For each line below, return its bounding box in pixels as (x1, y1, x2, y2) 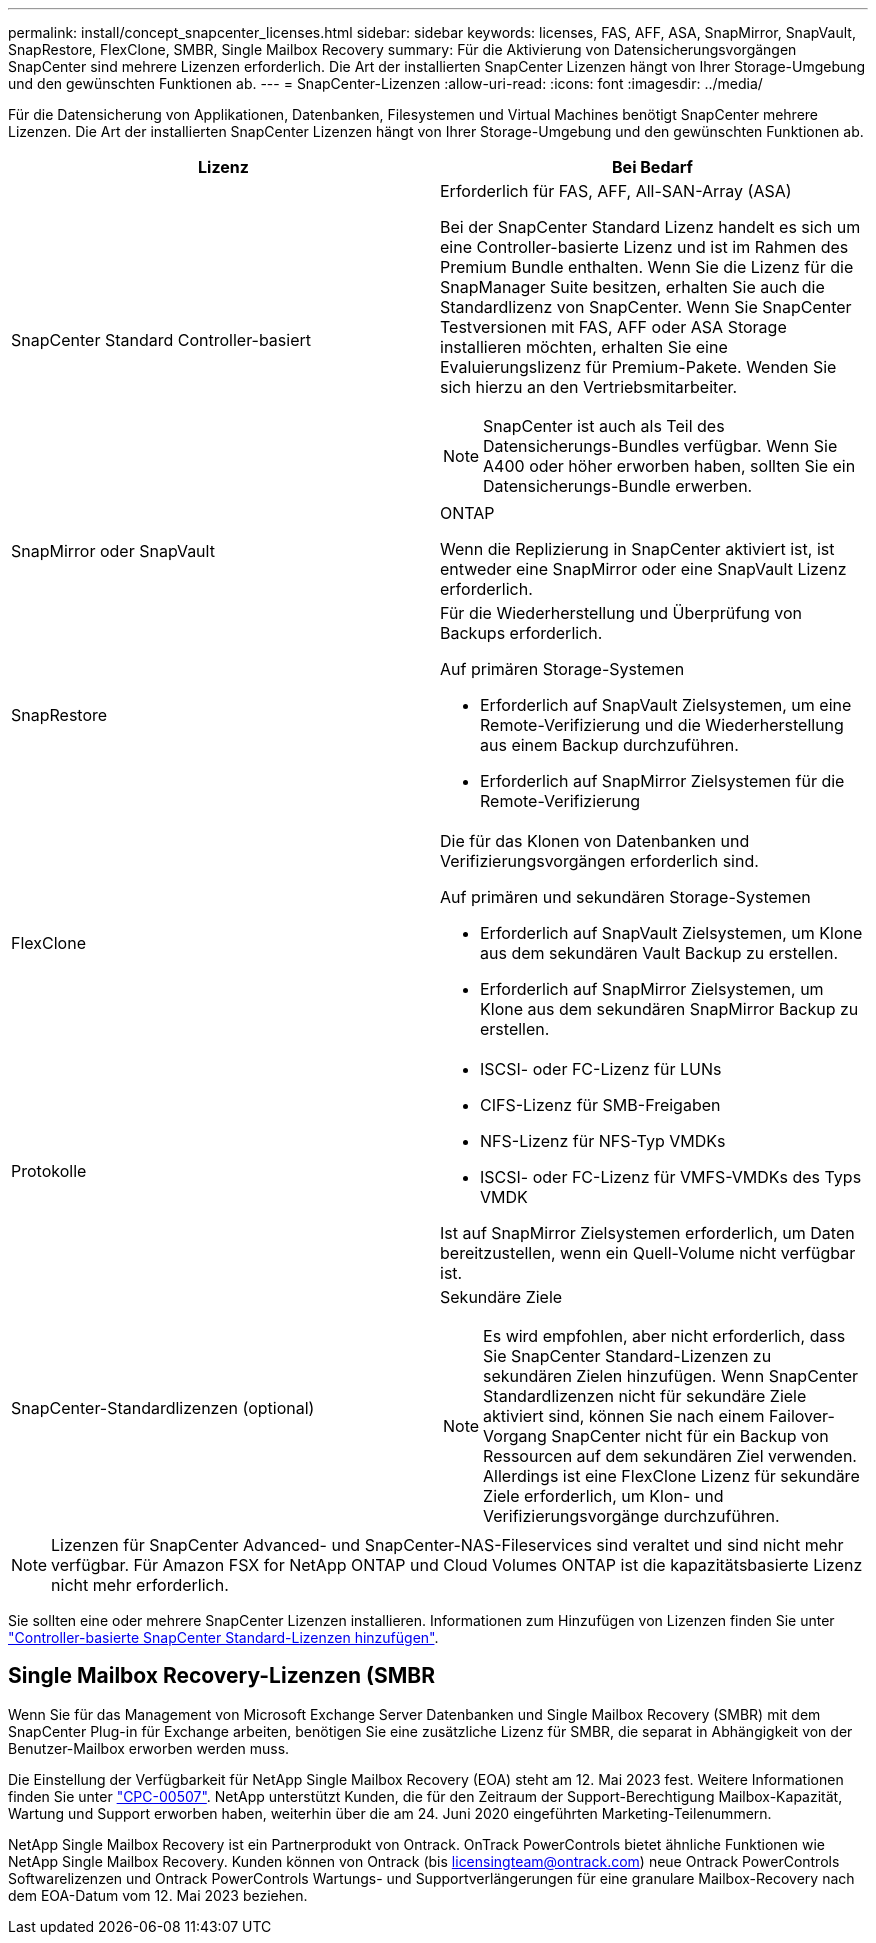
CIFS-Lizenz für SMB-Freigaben (480, 1095, 721, 1115)
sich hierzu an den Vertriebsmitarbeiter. (440, 377, 738, 397)
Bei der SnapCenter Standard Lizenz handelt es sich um (440, 217, 861, 237)
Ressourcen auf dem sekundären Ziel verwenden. (483, 1446, 857, 1466)
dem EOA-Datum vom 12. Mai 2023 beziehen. (8, 1886, 308, 1904)
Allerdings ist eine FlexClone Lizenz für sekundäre (483, 1466, 860, 1486)
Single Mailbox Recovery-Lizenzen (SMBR (8, 1663, 435, 1689)
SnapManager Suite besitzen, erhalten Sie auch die (440, 277, 825, 297)
